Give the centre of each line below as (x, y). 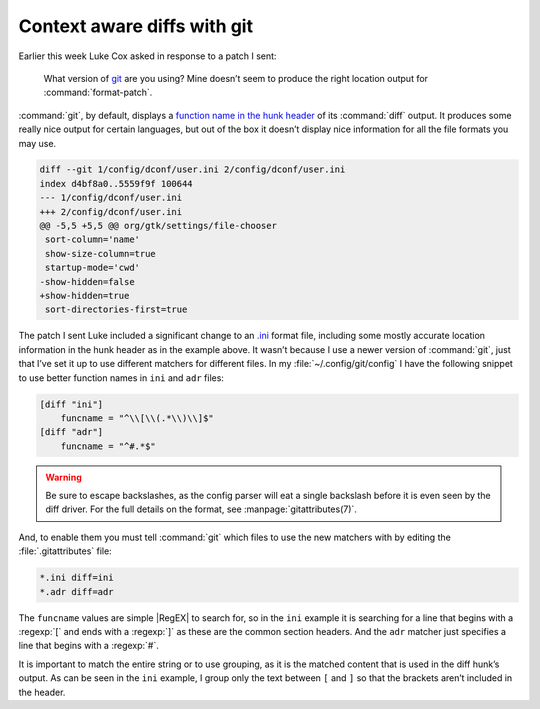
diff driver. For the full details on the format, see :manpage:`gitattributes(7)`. (201, 509)
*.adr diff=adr (76, 591)
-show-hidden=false (87, 281)
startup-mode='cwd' (92, 268)
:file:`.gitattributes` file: (65, 551)
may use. (37, 143)
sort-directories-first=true (116, 309)
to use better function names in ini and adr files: (121, 377)
